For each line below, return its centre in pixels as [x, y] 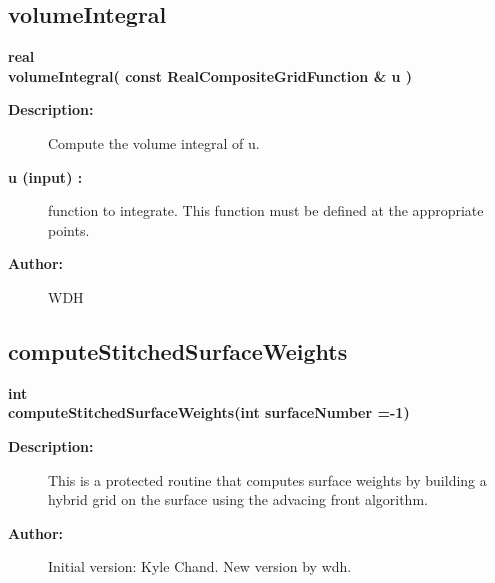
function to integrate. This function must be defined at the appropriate [266, 210]
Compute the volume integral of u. [154, 142]
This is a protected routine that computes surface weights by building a [267, 479]
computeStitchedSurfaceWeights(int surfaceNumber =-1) [209, 412]
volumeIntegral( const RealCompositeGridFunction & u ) [210, 75]
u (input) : [45, 176]
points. [69, 229]
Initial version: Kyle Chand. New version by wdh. [200, 566]
